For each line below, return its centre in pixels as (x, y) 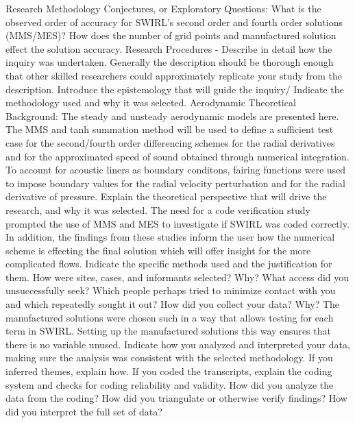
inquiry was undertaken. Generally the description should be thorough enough (170, 62)
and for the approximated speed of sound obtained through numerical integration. (177, 156)
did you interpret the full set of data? (84, 411)
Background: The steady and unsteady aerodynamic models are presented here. (172, 116)
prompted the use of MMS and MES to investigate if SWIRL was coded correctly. (177, 223)
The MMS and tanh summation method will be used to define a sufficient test (170, 129)
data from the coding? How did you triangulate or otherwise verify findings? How (176, 398)
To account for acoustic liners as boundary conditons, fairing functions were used (176, 170)
